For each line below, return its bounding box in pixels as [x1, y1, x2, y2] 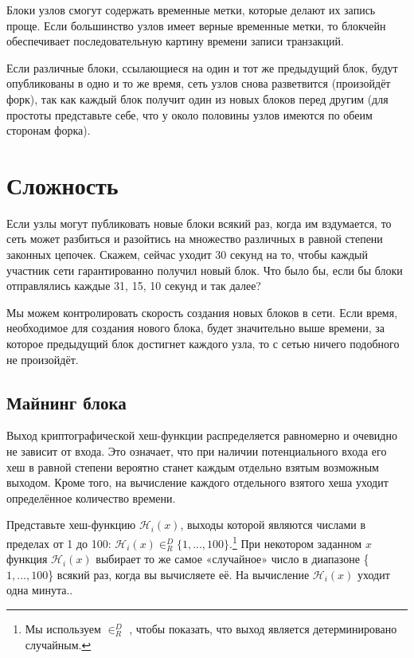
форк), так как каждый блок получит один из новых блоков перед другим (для [6, 90, 389, 107]
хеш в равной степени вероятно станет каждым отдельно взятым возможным [6, 458, 379, 475]
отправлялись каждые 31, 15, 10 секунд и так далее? [6, 277, 261, 294]
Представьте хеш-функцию [6, 516, 136, 533]
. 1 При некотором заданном [229, 532, 362, 551]
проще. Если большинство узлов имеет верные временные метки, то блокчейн [6, 17, 386, 33]
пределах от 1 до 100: [6, 535, 111, 551]
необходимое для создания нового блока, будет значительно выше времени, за [6, 319, 385, 336]
